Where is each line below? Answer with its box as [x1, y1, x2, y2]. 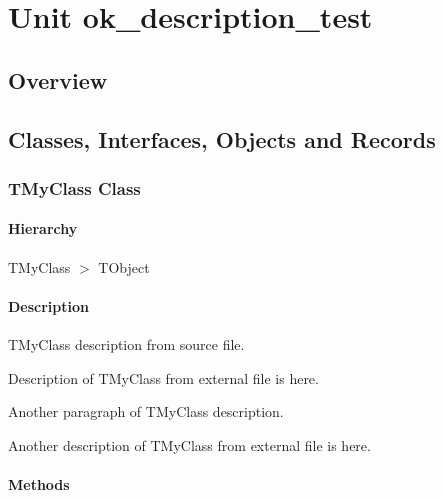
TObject [98, 256, 150, 277]
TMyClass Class [8, 175, 141, 200]
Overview [8, 64, 108, 95]
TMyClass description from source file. [8, 333, 245, 354]
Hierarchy [8, 218, 78, 239]
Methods [8, 473, 70, 494]
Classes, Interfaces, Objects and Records [8, 123, 436, 154]
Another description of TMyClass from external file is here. [8, 434, 371, 455]
